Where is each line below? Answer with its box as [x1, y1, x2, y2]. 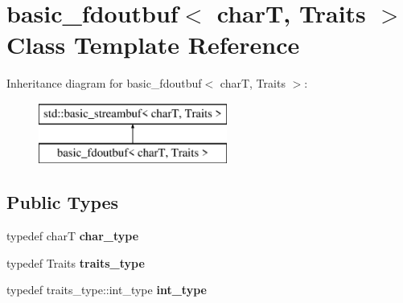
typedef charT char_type [6, 227, 139, 244]
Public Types [6, 190, 119, 215]
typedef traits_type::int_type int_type [6, 281, 207, 298]
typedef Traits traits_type [6, 254, 145, 271]
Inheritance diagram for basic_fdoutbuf [6, 75, 202, 92]
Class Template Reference [6, 28, 300, 61]
